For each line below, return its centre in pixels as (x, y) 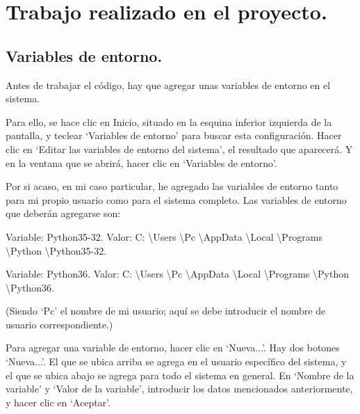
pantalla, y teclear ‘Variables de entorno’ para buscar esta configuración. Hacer (174, 135)
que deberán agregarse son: (63, 213)
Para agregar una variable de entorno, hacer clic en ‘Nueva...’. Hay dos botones (173, 348)
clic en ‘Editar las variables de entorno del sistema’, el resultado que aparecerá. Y (179, 149)
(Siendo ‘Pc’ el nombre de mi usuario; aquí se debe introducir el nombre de (166, 311)
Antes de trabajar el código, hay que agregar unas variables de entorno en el (168, 85)
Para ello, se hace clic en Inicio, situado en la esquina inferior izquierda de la (169, 121)
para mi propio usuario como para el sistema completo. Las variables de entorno (176, 199)
